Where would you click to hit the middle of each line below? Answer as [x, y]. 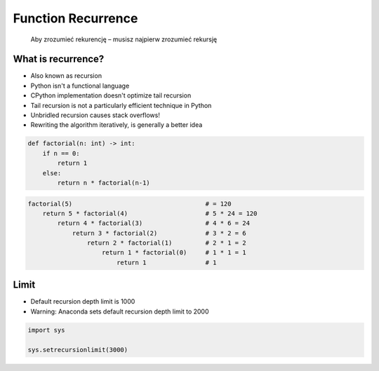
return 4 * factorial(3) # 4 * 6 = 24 [154, 223]
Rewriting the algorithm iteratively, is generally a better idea [117, 125]
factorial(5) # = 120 [129, 204]
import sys [46, 330]
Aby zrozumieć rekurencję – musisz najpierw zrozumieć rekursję [124, 39]
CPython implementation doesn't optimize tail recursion [111, 95]
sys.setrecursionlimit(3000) [78, 350]
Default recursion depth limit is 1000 [83, 302]
